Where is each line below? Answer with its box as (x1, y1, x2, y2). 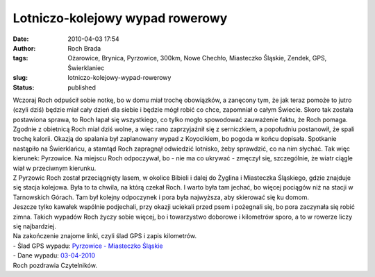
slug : (12, 74, 28, 82)
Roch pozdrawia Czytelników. (12, 261, 97, 269)
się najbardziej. (12, 222, 57, 230)
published (67, 83, 97, 92)
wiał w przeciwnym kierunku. (12, 164, 97, 172)
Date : (12, 35, 29, 43)
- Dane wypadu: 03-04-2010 (12, 251, 96, 260)
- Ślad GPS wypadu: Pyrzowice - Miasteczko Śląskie (12, 242, 163, 250)
